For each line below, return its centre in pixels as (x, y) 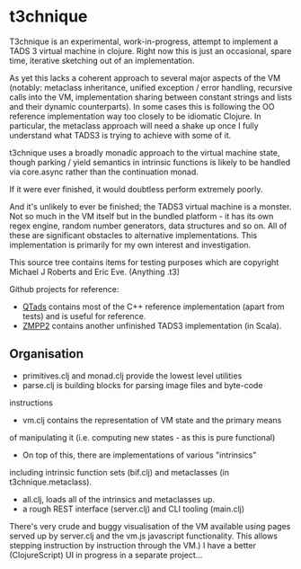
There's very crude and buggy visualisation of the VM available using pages (150, 526)
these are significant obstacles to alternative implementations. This (133, 235)
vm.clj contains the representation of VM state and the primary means (152, 420)
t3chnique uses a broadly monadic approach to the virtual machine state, (145, 152)
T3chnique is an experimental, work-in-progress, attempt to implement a (144, 41)
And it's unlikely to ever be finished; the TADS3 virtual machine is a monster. (150, 206)
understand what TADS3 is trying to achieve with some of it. (120, 135)
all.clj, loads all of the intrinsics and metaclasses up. (119, 499)
